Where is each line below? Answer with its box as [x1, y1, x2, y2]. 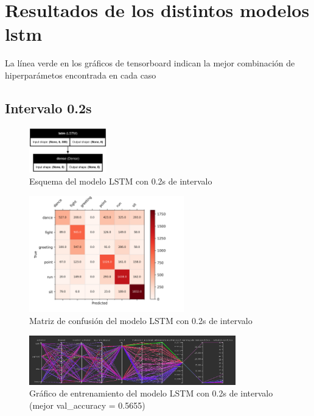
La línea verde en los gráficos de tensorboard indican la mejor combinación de [5, 57, 295, 69]
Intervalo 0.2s [5, 98, 92, 117]
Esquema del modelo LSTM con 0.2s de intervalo [29, 174, 212, 187]
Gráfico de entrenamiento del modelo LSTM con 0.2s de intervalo [29, 387, 273, 400]
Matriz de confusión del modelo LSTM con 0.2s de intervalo [29, 314, 253, 326]
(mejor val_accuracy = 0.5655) [29, 398, 145, 411]
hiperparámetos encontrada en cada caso [5, 68, 156, 81]
